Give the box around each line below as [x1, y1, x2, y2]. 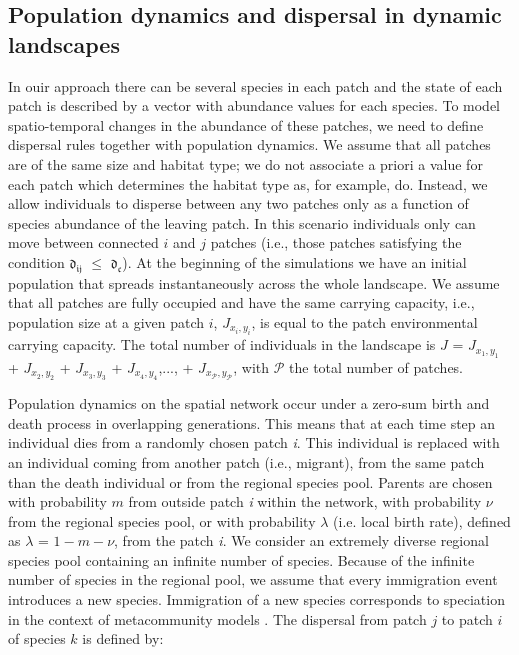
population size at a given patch [8, 311, 205, 332]
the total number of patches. [289, 356, 464, 377]
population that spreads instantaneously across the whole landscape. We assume [8, 272, 500, 293]
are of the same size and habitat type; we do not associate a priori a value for [8, 153, 483, 174]
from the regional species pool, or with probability [8, 510, 316, 531]
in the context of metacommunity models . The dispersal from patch [8, 608, 427, 629]
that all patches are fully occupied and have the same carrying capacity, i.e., [8, 292, 475, 313]
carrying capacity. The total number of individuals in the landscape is [8, 334, 436, 355]
